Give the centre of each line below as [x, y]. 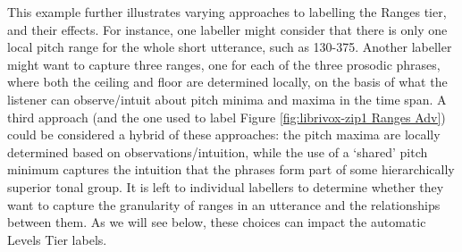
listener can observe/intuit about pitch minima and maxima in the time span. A [227, 99]
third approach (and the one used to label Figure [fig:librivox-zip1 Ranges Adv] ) [227, 117]
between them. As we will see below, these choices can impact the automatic [217, 222]
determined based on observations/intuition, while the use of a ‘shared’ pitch [218, 151]
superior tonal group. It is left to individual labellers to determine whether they [226, 186]
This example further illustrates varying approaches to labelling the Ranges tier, [227, 12]
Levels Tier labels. [57, 239]
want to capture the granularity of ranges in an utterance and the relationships [224, 204]
